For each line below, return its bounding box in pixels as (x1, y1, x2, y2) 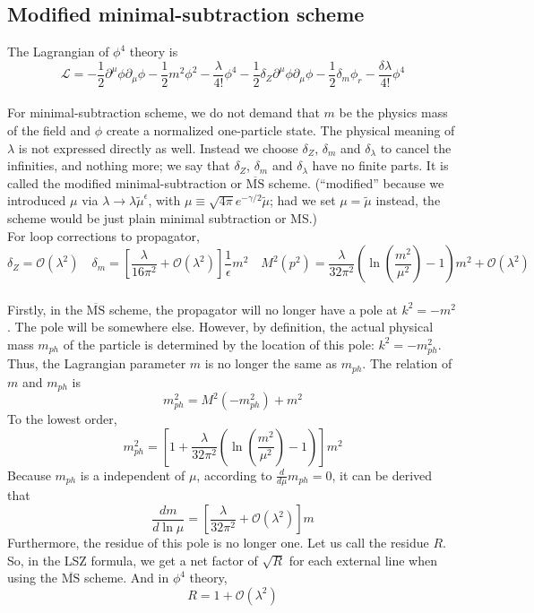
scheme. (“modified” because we (268, 173, 444, 192)
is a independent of (80, 465, 185, 484)
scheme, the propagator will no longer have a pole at (108, 299, 398, 318)
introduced (7, 191, 66, 210)
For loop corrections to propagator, (7, 226, 200, 245)
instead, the (375, 191, 441, 210)
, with (148, 191, 181, 210)
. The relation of (362, 354, 452, 373)
